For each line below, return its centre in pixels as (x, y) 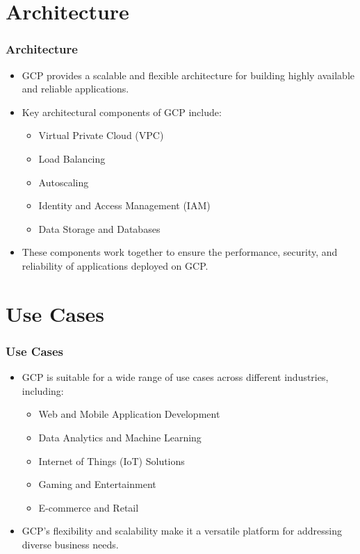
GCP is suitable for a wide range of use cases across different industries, (175, 377)
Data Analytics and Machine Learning (120, 437)
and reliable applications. (75, 89)
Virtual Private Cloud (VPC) (101, 135)
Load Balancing (72, 158)
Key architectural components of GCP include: (122, 112)
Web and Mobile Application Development (129, 414)
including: (43, 390)
